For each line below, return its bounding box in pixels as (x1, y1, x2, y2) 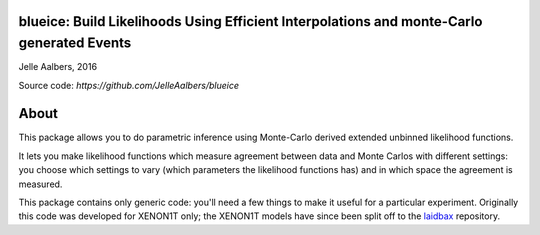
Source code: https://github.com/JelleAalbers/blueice (18, 79, 240, 91)
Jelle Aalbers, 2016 (18, 61, 98, 73)
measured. (18, 178, 63, 190)
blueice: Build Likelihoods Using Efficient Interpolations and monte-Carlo (18, 13, 483, 30)
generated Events (18, 35, 132, 52)
